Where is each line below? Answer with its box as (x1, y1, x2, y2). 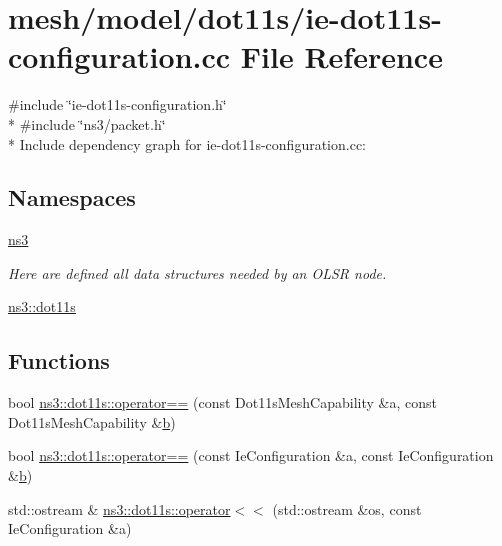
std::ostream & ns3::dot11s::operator (8, 498, 231, 519)
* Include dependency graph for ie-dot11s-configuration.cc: (8, 133, 367, 154)
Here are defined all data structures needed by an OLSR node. (8, 262, 387, 283)
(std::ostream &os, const (272, 498, 422, 519)
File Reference (240, 36, 443, 77)
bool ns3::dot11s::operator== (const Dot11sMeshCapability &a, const (8, 392, 437, 413)
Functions (8, 345, 110, 376)
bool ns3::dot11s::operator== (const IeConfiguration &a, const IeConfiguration (8, 445, 494, 466)
